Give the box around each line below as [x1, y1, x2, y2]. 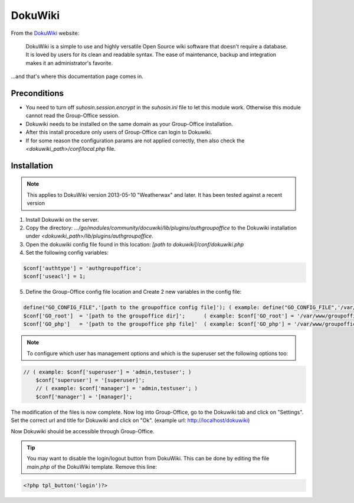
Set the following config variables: [25, 249, 109, 257]
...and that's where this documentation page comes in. [11, 73, 144, 80]
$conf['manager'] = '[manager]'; [35, 393, 133, 400]
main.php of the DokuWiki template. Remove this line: [27, 463, 158, 470]
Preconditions [11, 88, 64, 98]
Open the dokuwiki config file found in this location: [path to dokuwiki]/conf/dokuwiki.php [25, 241, 244, 248]
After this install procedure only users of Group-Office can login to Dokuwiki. [25, 129, 212, 136]
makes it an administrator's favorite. [25, 59, 113, 66]
